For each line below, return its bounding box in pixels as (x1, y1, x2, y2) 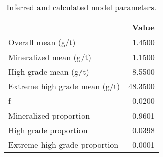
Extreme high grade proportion (8, 139, 119, 150)
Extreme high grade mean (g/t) (8, 80, 120, 92)
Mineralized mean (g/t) (8, 51, 92, 63)
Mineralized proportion (8, 110, 90, 121)
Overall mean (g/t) (8, 36, 76, 48)
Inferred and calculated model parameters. (6, 1, 157, 13)
